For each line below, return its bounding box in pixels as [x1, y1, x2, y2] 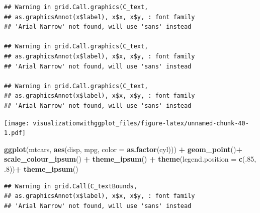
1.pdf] [4, 129, 26, 137]
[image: [4, 119, 30, 127]
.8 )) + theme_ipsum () [4, 164, 78, 174]
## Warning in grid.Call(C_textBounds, [4, 182, 137, 190]
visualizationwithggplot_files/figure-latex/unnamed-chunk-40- [33, 119, 249, 127]
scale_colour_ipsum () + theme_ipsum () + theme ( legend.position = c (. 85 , [4, 154, 256, 164]
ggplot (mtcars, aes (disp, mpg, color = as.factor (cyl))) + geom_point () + [4, 144, 242, 154]
